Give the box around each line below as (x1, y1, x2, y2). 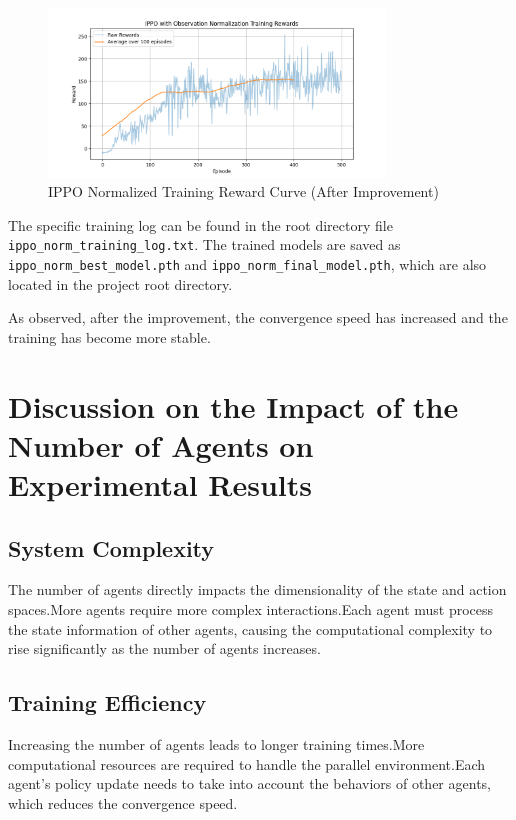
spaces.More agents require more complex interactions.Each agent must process (8, 599, 494, 620)
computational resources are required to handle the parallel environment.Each (8, 753, 486, 774)
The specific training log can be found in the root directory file (8, 214, 393, 235)
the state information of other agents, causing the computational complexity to (8, 618, 493, 639)
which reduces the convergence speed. (8, 792, 238, 813)
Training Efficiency (8, 687, 207, 718)
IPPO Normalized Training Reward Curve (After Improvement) (48, 181, 439, 202)
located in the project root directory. (8, 273, 233, 294)
